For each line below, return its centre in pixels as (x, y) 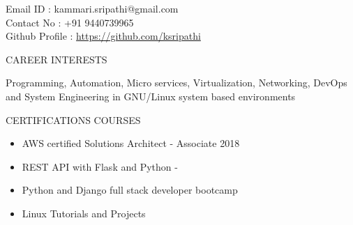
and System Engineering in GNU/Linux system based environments (151, 96)
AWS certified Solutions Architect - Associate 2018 (131, 143)
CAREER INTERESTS (57, 59)
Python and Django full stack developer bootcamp (130, 190)
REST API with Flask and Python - (100, 166)
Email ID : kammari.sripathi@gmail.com (92, 8)
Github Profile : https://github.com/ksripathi (103, 36)
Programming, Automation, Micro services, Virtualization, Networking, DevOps (176, 83)
